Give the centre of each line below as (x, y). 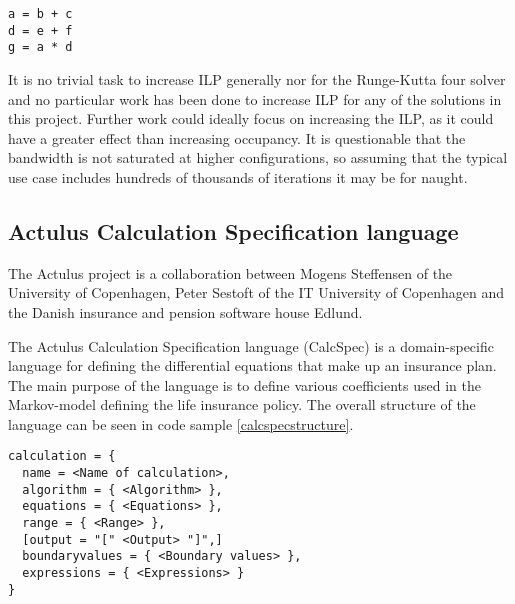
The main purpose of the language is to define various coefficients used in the (244, 384)
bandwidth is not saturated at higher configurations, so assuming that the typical (258, 157)
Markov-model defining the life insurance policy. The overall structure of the (242, 404)
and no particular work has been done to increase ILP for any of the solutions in (255, 98)
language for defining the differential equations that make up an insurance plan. (252, 365)
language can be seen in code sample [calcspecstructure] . (181, 423)
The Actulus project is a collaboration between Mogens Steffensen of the (230, 272)
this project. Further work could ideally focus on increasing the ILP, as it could (251, 118)
